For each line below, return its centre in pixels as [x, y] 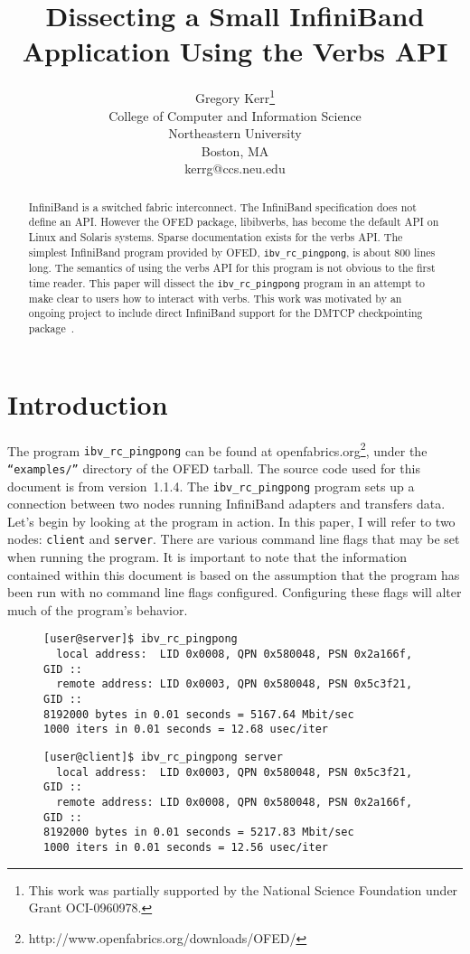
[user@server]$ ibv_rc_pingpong [141, 639]
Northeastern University [235, 133]
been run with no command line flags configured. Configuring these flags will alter [235, 592]
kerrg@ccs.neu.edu [235, 168]
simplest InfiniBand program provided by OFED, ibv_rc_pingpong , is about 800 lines [232, 252]
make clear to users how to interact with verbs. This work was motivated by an [215, 298]
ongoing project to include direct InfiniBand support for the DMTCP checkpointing [226, 313]
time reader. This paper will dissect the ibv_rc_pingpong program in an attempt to [226, 282]
